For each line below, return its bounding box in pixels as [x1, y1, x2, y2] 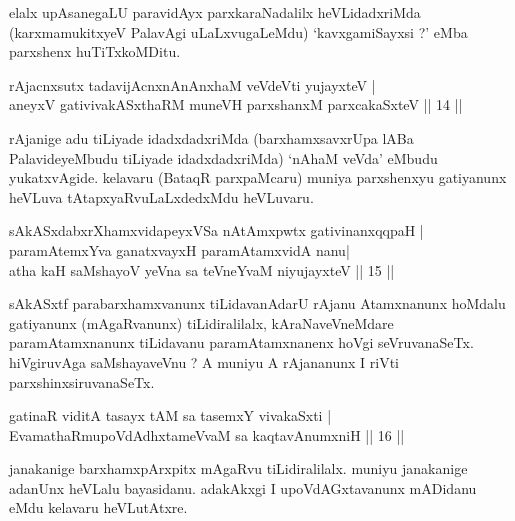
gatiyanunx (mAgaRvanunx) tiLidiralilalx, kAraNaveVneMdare [9, 312, 394, 333]
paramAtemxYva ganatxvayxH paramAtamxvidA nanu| [9, 239, 350, 260]
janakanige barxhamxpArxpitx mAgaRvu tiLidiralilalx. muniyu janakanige [9, 458, 468, 479]
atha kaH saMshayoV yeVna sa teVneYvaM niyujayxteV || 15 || [9, 259, 395, 280]
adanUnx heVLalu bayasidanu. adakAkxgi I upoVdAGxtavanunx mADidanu [9, 477, 477, 498]
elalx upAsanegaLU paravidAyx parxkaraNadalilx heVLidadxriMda [9, 2, 421, 22]
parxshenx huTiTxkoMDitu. [9, 41, 181, 62]
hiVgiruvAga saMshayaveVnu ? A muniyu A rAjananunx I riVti [9, 351, 399, 372]
